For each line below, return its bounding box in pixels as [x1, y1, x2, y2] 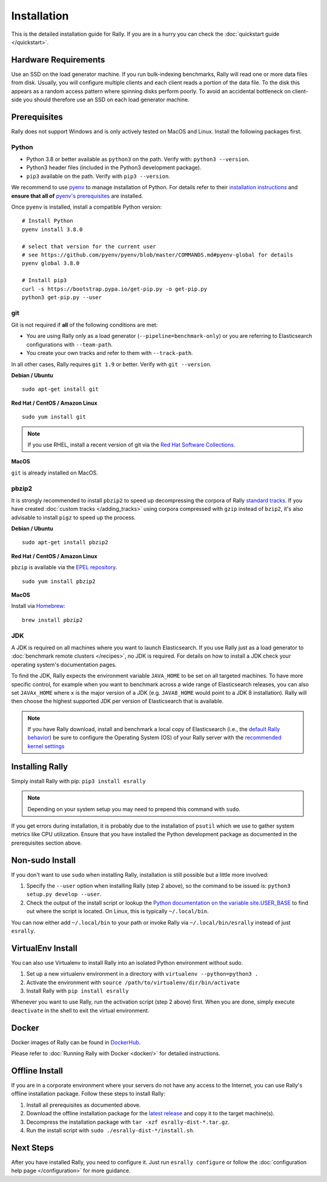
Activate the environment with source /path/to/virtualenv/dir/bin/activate [26, 979, 240, 986]
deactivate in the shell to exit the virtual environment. [11, 1007, 150, 1014]
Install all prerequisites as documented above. [26, 1101, 141, 1109]
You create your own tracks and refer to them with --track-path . [26, 350, 193, 357]
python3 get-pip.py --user [22, 294, 102, 300]
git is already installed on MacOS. [11, 469, 98, 476]
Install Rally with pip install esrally [26, 987, 129, 995]
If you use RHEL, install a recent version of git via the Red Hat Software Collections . [27, 441, 236, 448]
